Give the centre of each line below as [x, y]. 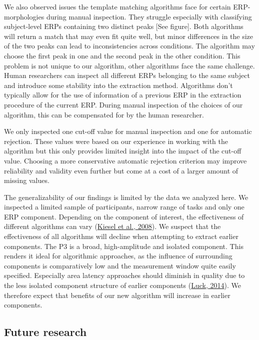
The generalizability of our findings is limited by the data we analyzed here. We [126, 197]
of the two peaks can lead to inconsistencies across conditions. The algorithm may [129, 46]
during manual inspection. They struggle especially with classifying [149, 16]
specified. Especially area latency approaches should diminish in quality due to [124, 275]
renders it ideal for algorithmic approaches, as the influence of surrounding [118, 256]
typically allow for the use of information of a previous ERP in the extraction [123, 95]
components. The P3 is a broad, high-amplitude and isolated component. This [124, 246]
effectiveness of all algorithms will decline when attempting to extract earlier [121, 236]
